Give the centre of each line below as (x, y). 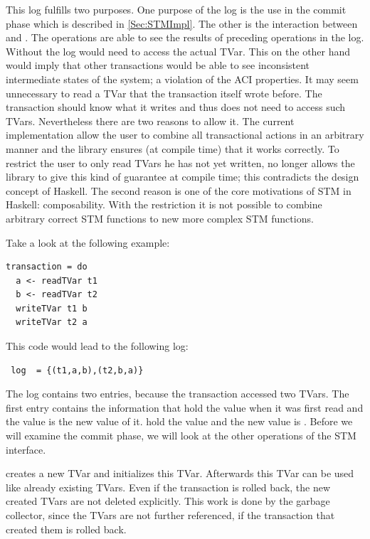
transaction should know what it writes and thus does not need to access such (176, 107)
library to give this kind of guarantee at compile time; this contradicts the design (183, 177)
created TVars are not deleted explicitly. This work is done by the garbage (168, 501)
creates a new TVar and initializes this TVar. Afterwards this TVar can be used (180, 473)
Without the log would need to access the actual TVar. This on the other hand (178, 51)
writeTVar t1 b (52, 308)
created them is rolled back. (66, 529)
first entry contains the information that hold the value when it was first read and (185, 407)
